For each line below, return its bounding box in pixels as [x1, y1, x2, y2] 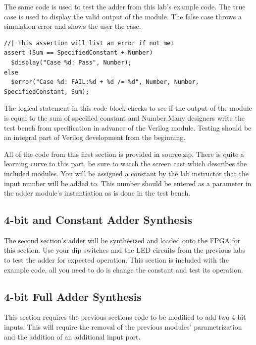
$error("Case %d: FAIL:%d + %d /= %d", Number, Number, [11, 78, 199, 86]
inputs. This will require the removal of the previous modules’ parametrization [4, 322, 242, 332]
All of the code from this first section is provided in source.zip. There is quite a [4, 148, 244, 159]
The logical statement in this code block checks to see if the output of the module [4, 103, 252, 113]
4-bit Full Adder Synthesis [4, 288, 142, 304]
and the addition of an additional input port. [4, 331, 141, 342]
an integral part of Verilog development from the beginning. [4, 132, 186, 142]
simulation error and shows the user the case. [4, 21, 141, 31]
